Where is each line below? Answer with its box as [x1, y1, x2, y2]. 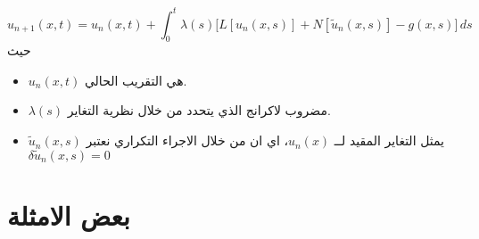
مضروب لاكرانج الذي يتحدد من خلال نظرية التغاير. [67, 101, 331, 119]
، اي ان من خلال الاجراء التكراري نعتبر [86, 131, 288, 150]
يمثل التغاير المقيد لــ [334, 131, 444, 150]
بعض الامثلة [7, 197, 130, 234]
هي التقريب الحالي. [84, 70, 187, 89]
